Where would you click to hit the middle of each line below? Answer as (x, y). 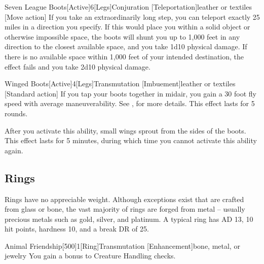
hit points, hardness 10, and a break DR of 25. (77, 229)
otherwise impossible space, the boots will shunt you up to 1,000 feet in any (122, 36)
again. (14, 150)
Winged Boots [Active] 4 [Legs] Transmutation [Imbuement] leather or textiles (120, 84)
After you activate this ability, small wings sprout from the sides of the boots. (125, 130)
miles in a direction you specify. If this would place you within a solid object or (127, 27)
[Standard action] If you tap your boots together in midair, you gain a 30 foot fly (130, 93)
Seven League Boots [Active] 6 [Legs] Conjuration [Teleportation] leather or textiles (128, 7)
